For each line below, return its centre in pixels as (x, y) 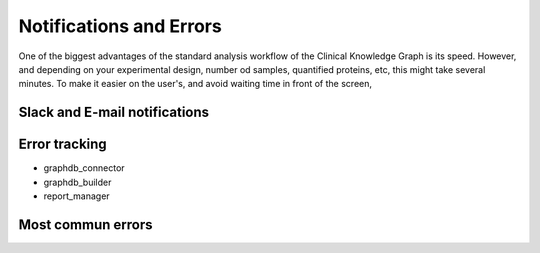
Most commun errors (85, 224)
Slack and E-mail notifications (114, 112)
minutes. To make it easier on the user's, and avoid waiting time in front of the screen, (195, 84)
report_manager (76, 196)
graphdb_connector (84, 168)
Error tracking (62, 144)
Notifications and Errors (120, 26)
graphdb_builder (77, 182)
